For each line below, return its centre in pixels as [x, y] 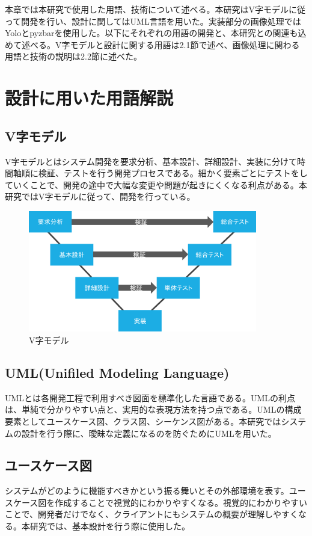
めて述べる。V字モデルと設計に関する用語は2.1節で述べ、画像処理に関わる [152, 44]
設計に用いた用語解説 [89, 98]
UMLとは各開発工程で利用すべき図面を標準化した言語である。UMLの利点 [150, 397]
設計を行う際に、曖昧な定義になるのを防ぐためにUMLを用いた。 [149, 433]
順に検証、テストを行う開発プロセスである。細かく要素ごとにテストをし [164, 173]
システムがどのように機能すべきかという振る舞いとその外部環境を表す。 [147, 491]
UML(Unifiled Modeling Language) [117, 372]
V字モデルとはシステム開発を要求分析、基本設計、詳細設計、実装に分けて [151, 161]
